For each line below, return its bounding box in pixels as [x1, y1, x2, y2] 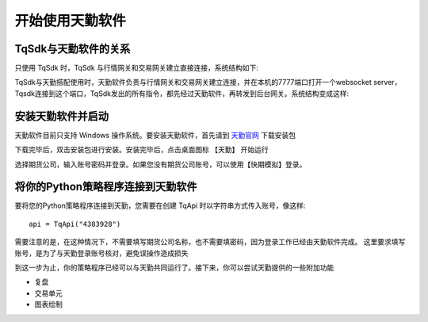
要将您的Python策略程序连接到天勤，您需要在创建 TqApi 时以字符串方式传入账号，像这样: [14, 201, 306, 210]
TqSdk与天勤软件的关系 [14, 42, 131, 56]
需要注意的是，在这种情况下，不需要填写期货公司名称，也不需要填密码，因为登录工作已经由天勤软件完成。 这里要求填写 [14, 237, 406, 247]
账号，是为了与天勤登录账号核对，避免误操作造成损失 [14, 248, 189, 258]
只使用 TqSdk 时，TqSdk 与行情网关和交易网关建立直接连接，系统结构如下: [14, 63, 259, 73]
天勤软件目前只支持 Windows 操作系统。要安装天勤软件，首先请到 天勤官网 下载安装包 [14, 130, 296, 140]
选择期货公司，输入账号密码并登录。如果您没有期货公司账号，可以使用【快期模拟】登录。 [14, 159, 307, 169]
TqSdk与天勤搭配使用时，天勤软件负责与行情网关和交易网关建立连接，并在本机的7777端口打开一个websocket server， [14, 78, 402, 87]
